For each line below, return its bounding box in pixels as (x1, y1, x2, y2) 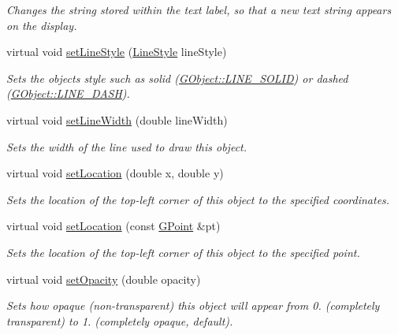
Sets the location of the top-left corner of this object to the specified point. (6, 244, 360, 260)
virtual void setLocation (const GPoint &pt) (6, 218, 221, 234)
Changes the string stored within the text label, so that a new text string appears (6, 2, 392, 17)
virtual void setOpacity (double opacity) (6, 270, 201, 287)
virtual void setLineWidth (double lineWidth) (6, 111, 228, 128)
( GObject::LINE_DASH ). (6, 85, 130, 102)
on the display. (6, 17, 77, 33)
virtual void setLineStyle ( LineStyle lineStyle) (6, 43, 227, 60)
